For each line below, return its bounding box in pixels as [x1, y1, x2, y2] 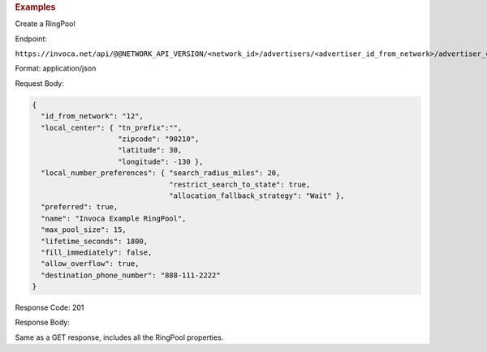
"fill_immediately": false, [41, 247, 153, 257]
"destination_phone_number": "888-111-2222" [41, 270, 221, 280]
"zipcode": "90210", [118, 134, 200, 144]
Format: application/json [15, 63, 97, 73]
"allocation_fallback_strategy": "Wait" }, [169, 191, 345, 200]
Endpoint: [15, 33, 48, 44]
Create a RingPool [15, 19, 76, 28]
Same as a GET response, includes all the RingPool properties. [15, 333, 224, 342]
